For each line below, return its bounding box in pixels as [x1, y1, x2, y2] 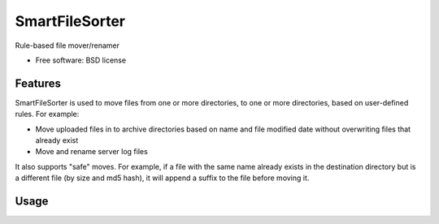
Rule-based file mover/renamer [15, 41, 120, 50]
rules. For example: [15, 110, 80, 119]
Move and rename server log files [35, 147, 148, 157]
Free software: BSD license [35, 55, 126, 65]
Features [15, 76, 61, 90]
